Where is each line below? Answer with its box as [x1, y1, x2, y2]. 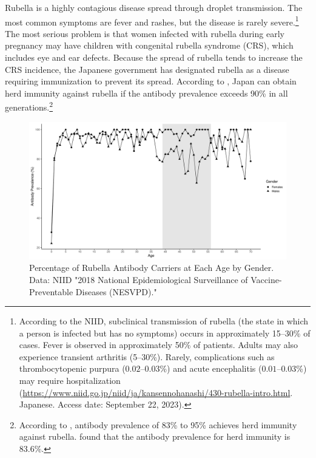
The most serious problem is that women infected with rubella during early [5, 27, 284, 39]
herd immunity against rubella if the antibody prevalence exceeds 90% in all [5, 86, 288, 99]
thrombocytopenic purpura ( [19, 362, 126, 375]
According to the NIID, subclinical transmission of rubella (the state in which [19, 315, 309, 327]
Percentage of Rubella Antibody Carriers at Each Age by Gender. [29, 261, 274, 274]
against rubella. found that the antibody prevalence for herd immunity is [19, 430, 291, 443]
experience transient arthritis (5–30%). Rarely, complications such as [19, 350, 275, 363]
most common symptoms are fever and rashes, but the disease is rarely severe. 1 [5, 13, 299, 28]
